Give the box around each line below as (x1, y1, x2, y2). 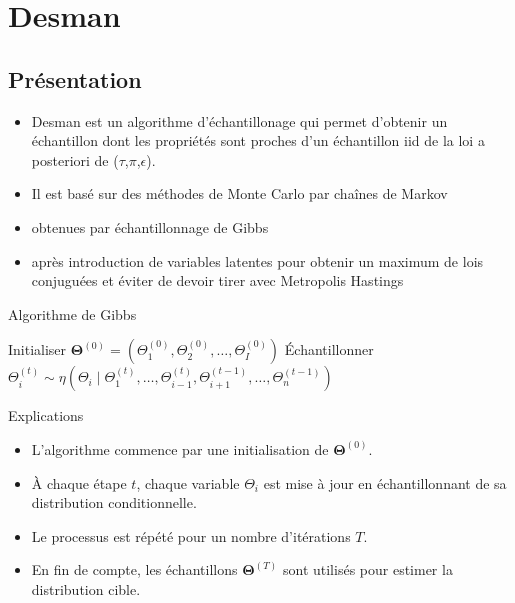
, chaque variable (136, 472, 240, 493)
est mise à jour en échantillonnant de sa (263, 472, 507, 493)
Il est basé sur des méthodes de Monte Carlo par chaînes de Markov (31, 183, 448, 204)
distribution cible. (31, 578, 141, 599)
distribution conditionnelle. (31, 492, 197, 513)
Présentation (8, 63, 142, 94)
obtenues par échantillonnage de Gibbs (31, 216, 269, 237)
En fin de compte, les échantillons (31, 559, 238, 580)
